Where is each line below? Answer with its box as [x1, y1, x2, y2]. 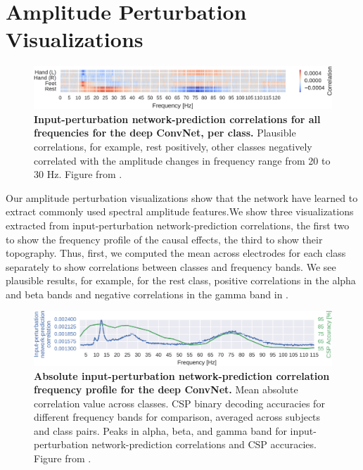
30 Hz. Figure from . [34, 167, 122, 182]
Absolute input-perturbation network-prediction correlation [34, 368, 330, 383]
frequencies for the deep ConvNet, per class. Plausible [34, 125, 296, 140]
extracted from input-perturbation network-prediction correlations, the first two [6, 217, 350, 232]
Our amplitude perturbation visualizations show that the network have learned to [6, 190, 358, 205]
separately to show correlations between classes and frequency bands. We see [6, 259, 336, 274]
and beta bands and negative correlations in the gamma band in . [6, 286, 288, 301]
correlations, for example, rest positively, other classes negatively [34, 139, 312, 153]
